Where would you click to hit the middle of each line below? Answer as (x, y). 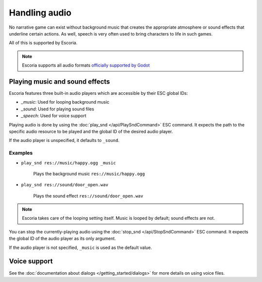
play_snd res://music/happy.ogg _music (68, 163)
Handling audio (40, 13)
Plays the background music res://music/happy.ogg (89, 174)
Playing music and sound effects (59, 81)
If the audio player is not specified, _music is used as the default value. (81, 247)
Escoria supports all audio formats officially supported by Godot (86, 65)
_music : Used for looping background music (65, 102)
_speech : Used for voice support (54, 116)
